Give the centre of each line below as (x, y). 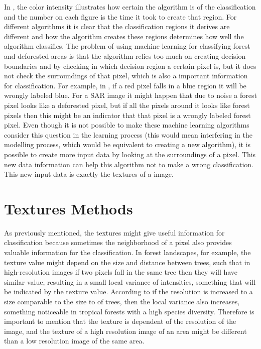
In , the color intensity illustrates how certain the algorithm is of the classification (130, 7)
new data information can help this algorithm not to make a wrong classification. (129, 164)
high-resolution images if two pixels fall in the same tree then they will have (121, 272)
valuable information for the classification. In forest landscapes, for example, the (127, 252)
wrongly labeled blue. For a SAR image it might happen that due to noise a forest (130, 95)
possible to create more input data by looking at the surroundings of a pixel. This (130, 154)
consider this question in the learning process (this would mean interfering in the (128, 134)
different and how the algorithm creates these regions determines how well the (124, 36)
